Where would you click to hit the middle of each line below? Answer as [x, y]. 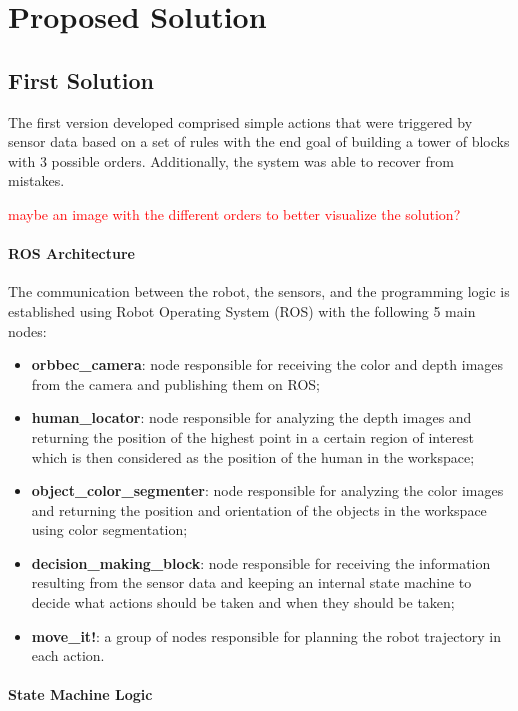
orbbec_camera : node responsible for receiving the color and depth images [267, 364]
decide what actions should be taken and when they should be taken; [243, 602]
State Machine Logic [80, 694]
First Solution [81, 79]
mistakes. [36, 180]
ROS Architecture [71, 253]
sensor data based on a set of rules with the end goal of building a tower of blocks [259, 141]
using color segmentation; [109, 529]
